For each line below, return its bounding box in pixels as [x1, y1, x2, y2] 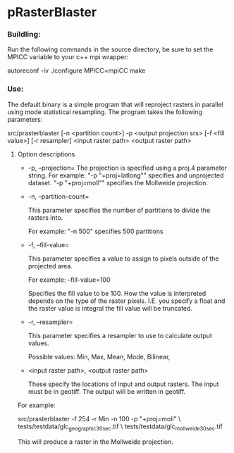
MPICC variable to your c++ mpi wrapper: [7, 53, 129, 61]
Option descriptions [17, 149, 75, 159]
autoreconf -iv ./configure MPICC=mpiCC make [7, 66, 146, 75]
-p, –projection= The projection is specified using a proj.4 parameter [27, 163, 228, 172]
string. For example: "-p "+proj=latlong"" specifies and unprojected [27, 170, 224, 180]
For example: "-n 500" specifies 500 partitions [27, 227, 164, 235]
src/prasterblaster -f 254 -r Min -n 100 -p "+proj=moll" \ [17, 414, 181, 423]
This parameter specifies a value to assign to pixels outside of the [27, 254, 220, 263]
